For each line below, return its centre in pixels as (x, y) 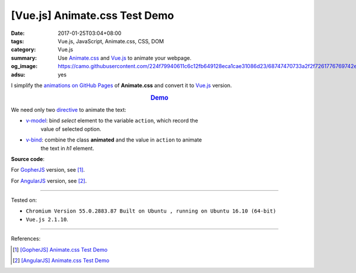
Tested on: (24, 200)
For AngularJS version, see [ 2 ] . (49, 181)
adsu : (18, 75)
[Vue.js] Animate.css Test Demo (93, 15)
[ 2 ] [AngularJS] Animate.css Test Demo (61, 261)
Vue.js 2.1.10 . (47, 219)
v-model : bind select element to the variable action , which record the (112, 121)
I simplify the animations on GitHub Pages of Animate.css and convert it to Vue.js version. (121, 85)
